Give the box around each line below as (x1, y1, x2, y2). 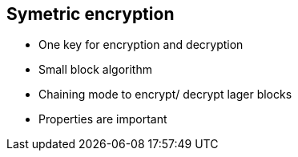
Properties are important (38, 112, 167, 127)
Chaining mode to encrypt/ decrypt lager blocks (38, 87, 292, 102)
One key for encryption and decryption (38, 38, 244, 52)
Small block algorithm (38, 62, 152, 77)
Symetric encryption (6, 4, 175, 24)
